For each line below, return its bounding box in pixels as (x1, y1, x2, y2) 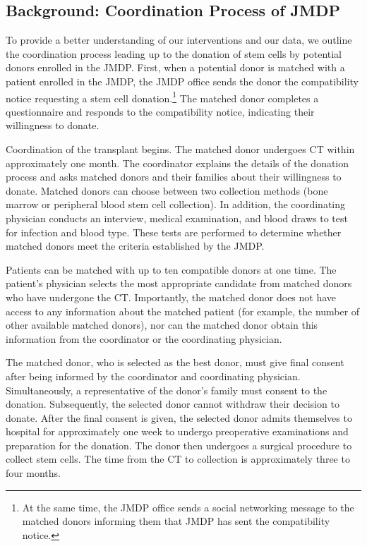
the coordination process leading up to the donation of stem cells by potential (6, 46, 342, 61)
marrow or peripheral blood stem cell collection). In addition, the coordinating (6, 197, 346, 212)
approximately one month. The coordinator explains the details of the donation (6, 155, 349, 170)
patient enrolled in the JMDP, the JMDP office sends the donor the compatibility (6, 73, 359, 88)
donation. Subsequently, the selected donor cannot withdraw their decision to (6, 396, 339, 411)
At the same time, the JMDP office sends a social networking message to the (22, 499, 354, 514)
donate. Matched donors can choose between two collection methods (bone (6, 183, 328, 198)
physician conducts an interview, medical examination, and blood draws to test (6, 210, 348, 225)
